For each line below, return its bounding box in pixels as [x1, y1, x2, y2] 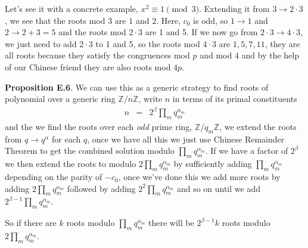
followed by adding [67, 182, 136, 194]
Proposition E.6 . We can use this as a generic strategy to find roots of [5, 80, 269, 93]
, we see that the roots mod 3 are [5, 14, 126, 26]
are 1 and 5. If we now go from [145, 26, 258, 38]
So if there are [5, 216, 57, 229]
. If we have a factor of [205, 144, 288, 157]
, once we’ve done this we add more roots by [118, 170, 281, 183]
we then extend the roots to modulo [5, 157, 136, 170]
